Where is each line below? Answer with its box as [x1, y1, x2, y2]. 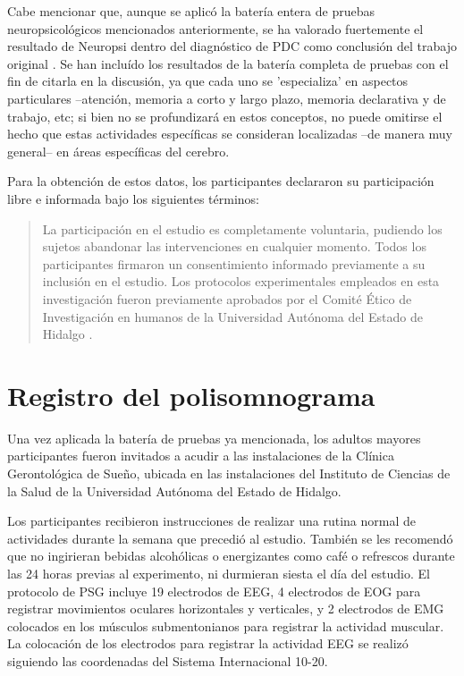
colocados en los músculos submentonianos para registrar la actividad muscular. [7, 616, 444, 635]
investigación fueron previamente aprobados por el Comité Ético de [42, 289, 412, 308]
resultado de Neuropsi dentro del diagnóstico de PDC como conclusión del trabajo [7, 37, 457, 55]
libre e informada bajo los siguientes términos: [7, 189, 259, 207]
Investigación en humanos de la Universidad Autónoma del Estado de [42, 307, 424, 325]
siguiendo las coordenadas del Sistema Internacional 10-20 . [7, 651, 328, 670]
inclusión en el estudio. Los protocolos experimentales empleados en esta [42, 272, 440, 291]
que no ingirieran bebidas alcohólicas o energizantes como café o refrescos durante [7, 546, 455, 565]
